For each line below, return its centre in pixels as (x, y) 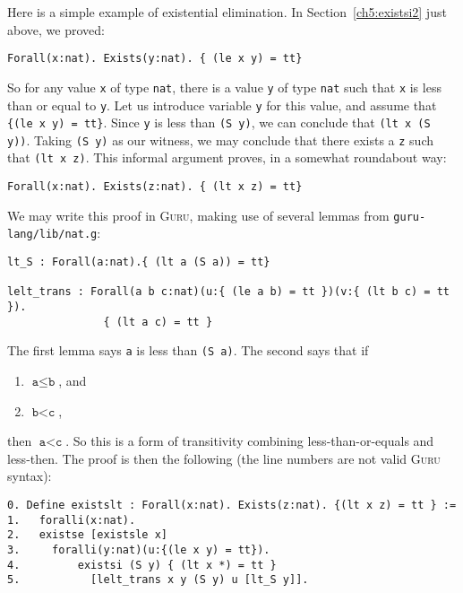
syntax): (30, 476)
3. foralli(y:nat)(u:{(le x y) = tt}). (139, 549)
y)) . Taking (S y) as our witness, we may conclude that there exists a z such (220, 140)
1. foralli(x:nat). (72, 520)
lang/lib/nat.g (52, 235)
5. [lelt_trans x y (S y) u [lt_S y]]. (158, 580)
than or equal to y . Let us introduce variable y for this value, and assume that (222, 105)
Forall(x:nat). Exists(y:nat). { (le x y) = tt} (155, 59)
